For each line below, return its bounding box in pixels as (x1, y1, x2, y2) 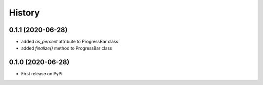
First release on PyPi (21, 71, 63, 77)
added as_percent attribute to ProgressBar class (21, 39, 119, 45)
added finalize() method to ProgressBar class (21, 45, 112, 51)
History (9, 7, 40, 18)
